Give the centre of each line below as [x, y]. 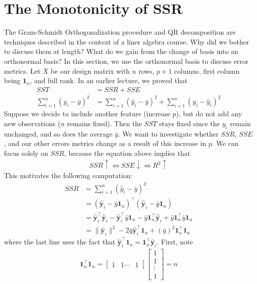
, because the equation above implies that [127, 153]
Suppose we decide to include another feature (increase [87, 114]
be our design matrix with [90, 71]
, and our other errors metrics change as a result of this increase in [105, 143]
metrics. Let [22, 71]
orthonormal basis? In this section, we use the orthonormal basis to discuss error [126, 61]
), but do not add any [209, 114]
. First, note [175, 242]
